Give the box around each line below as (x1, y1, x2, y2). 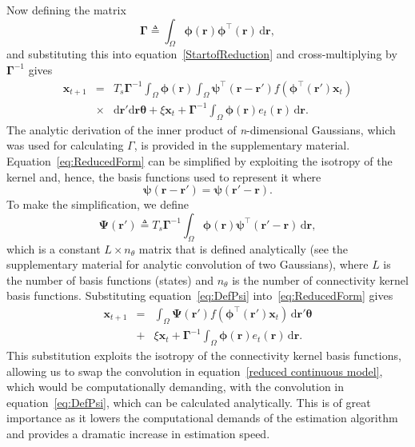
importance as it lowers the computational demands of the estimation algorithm (6, 409, 398, 426)
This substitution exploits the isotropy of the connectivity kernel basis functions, (6, 347, 401, 364)
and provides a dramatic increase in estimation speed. (6, 425, 270, 441)
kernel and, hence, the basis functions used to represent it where (6, 168, 321, 185)
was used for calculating (6, 137, 124, 154)
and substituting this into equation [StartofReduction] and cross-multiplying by (6, 46, 397, 62)
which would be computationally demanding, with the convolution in (6, 378, 345, 395)
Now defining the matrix (6, 2, 126, 18)
